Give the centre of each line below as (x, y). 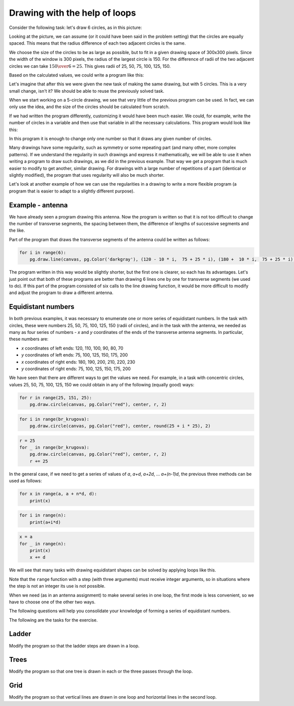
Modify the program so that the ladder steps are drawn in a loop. (74, 646)
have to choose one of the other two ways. (52, 602)
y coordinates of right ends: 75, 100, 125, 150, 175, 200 (76, 369)
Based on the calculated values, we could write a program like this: (76, 75)
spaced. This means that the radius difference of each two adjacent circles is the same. (98, 43)
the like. (17, 230)
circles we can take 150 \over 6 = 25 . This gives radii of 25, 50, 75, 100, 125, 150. (90, 66)
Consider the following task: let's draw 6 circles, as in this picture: (75, 27)
